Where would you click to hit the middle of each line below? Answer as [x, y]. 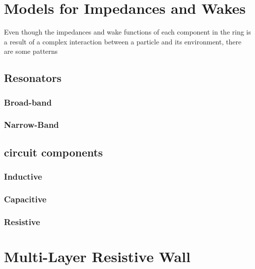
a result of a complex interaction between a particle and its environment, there [123, 41]
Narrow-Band [32, 125]
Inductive [23, 176]
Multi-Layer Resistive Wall [97, 256]
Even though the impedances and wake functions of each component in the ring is [127, 32]
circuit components [53, 152]
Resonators [33, 78]
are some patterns [31, 51]
